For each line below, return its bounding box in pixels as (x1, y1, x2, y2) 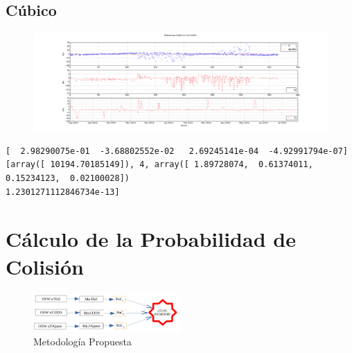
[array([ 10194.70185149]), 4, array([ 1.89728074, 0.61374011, (6, 160, 313, 170)
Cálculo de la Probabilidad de (6, 225, 296, 253)
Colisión (6, 252, 84, 280)
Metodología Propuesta (33, 334, 132, 349)
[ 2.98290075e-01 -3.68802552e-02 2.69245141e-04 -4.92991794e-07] (6, 146, 348, 156)
